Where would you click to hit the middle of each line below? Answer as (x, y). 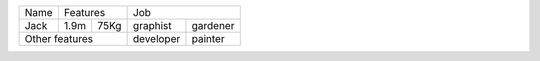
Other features (59, 38)
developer (156, 38)
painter (208, 38)
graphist (152, 25)
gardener (213, 25)
